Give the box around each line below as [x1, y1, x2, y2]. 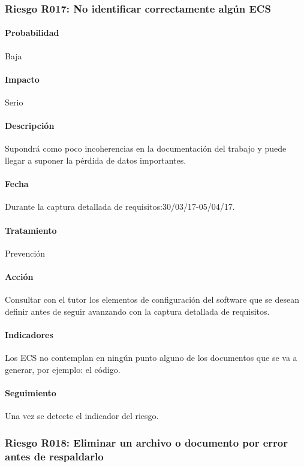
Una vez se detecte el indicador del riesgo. [5, 409, 159, 422]
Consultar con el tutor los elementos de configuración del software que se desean [5, 293, 299, 306]
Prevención [5, 246, 46, 259]
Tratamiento [5, 224, 57, 236]
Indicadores [5, 328, 53, 341]
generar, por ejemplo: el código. [5, 363, 121, 375]
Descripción [5, 119, 55, 132]
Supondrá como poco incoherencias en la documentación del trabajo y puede [5, 142, 287, 155]
